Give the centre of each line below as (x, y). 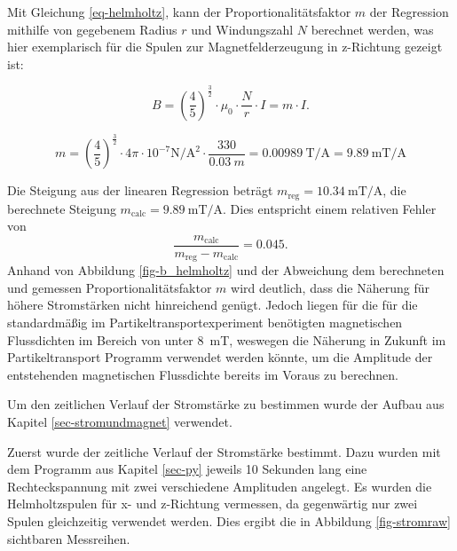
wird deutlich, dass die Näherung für (330, 287)
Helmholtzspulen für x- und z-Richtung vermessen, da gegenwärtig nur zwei (213, 504)
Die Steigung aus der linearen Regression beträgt (140, 190)
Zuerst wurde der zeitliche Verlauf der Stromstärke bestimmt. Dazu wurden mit (224, 451)
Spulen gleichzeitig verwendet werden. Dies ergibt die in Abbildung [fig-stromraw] (229, 520)
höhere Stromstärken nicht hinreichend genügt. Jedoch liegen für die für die (213, 305)
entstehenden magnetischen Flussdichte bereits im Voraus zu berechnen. (203, 374)
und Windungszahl (242, 29)
